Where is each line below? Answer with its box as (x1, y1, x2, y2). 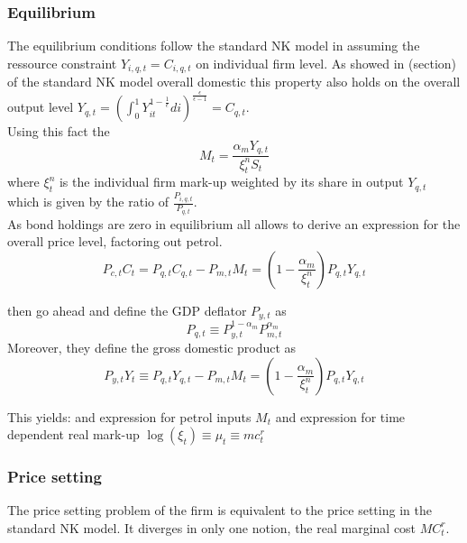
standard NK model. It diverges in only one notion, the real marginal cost (7, 518, 417, 537)
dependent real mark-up (7, 425, 140, 444)
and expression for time (275, 407, 406, 426)
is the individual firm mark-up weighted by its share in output (59, 172, 404, 191)
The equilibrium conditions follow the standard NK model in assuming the (7, 36, 420, 55)
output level (7, 97, 74, 116)
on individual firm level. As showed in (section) (196, 53, 457, 72)
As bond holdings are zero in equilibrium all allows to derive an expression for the (7, 214, 461, 233)
